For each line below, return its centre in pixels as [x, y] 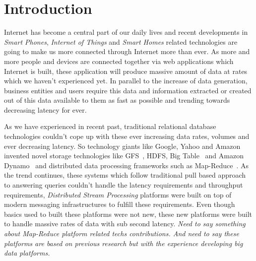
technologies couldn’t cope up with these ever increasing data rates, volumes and [127, 136]
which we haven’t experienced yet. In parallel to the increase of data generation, [126, 81]
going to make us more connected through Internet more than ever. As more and [127, 51]
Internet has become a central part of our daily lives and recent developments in [126, 32]
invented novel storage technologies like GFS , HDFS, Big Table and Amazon [124, 156]
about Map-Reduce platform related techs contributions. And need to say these [122, 233]
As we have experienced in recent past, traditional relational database [110, 126]
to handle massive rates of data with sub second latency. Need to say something [125, 224]
